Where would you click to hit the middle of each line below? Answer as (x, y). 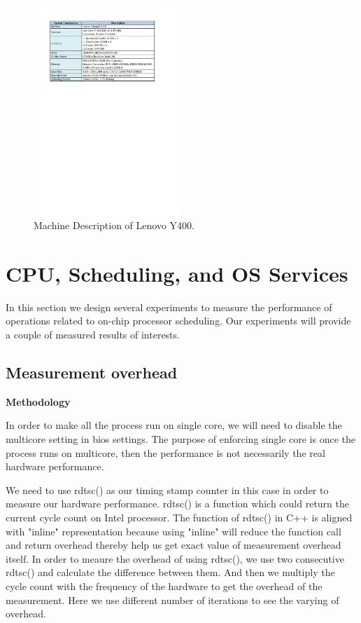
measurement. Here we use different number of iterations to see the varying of (172, 600)
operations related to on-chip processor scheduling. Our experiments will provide (178, 321)
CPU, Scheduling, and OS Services (177, 273)
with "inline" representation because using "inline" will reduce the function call (174, 531)
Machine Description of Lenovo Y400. (114, 225)
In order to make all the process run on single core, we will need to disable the (174, 425)
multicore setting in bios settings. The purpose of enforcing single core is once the (180, 439)
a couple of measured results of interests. (93, 335)
